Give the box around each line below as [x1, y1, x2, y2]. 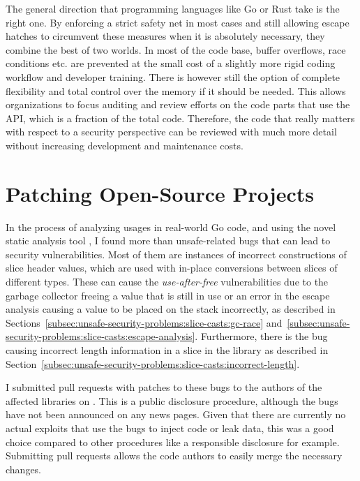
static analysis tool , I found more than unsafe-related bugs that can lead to [6, 233, 331, 248]
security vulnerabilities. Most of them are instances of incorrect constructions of [6, 246, 347, 261]
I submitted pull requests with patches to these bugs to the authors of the [6, 380, 322, 394]
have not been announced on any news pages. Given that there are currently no [6, 407, 346, 422]
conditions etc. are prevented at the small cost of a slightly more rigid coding [6, 56, 336, 71]
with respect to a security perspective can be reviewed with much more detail [6, 124, 337, 139]
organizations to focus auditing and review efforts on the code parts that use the [6, 97, 350, 112]
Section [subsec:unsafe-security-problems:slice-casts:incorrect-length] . [6, 356, 300, 371]
